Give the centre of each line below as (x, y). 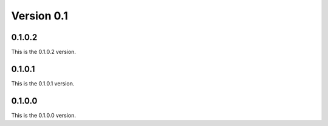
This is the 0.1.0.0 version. (43, 115)
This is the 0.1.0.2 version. (43, 52)
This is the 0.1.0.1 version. (43, 83)
